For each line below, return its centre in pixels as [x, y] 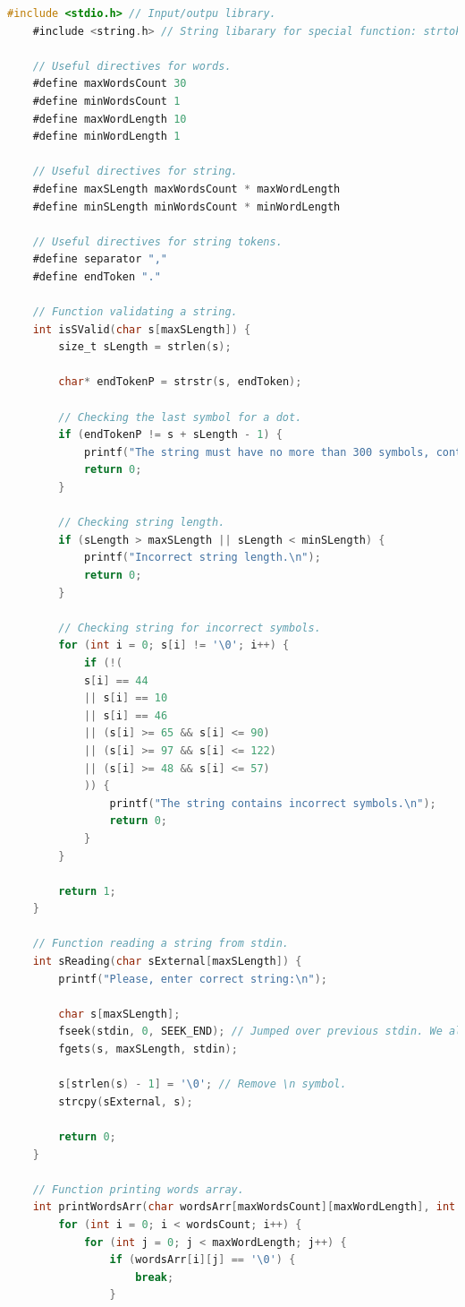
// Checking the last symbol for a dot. [180, 417]
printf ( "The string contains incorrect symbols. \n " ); [273, 803]
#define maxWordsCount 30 [110, 84]
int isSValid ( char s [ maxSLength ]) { [142, 329]
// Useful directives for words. [132, 66]
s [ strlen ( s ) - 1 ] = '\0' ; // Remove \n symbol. [203, 1084]
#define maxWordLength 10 [110, 119]
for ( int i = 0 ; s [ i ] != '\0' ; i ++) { [174, 645]
